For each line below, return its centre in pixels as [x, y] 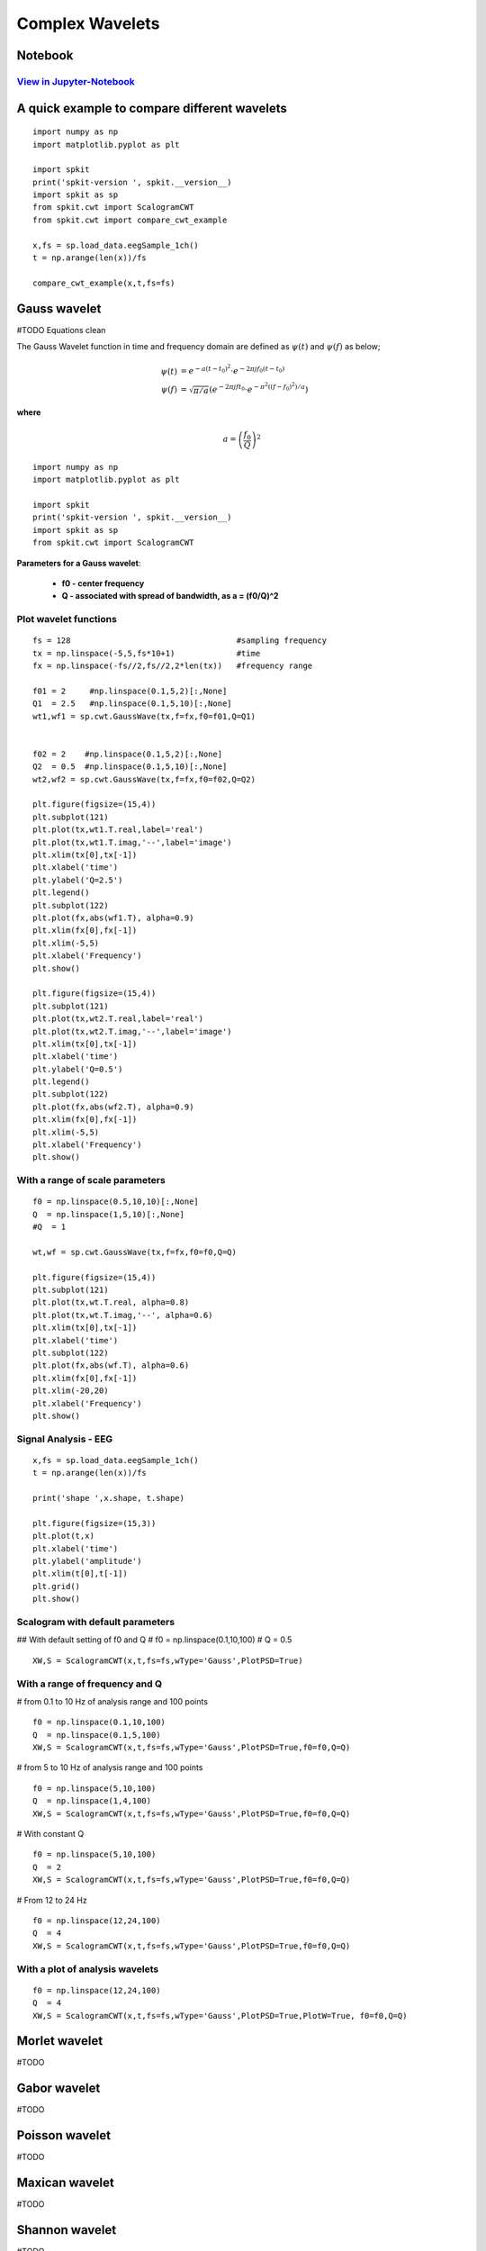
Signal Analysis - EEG [65, 1439]
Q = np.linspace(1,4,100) [92, 1801]
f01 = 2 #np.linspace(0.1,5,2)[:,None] [130, 691]
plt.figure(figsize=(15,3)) [94, 1523]
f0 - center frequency [103, 583]
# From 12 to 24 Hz [52, 1900]
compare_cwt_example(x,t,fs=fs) [104, 283]
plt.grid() [57, 1586]
